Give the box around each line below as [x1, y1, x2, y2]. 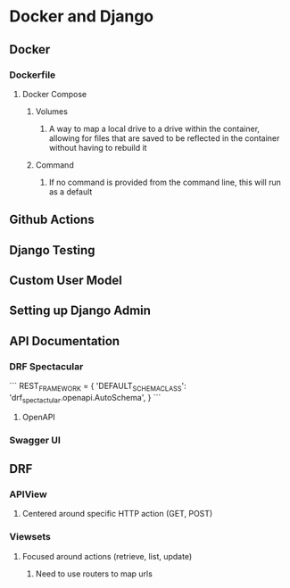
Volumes [35, 105, 69, 117]
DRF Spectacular [9, 360, 84, 372]
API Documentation [9, 333, 120, 349]
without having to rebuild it [48, 142, 147, 153]
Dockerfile [9, 69, 56, 81]
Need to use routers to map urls [35, 568, 153, 579]
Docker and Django [9, 6, 154, 27]
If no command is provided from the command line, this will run [48, 177, 281, 187]
